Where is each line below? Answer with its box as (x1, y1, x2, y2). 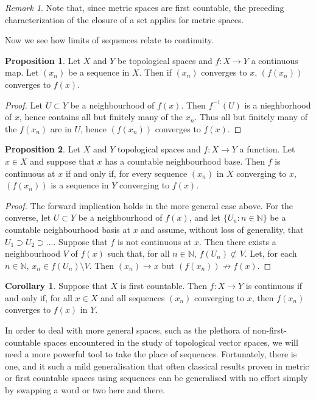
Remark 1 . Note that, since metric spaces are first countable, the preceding (5, 1, 284, 13)
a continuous (251, 54, 298, 66)
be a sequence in (68, 66, 130, 79)
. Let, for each (244, 247, 297, 260)
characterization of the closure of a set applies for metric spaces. (5, 13, 244, 26)
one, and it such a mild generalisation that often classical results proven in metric (5, 359, 309, 372)
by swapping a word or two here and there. (5, 384, 166, 396)
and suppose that (30, 154, 94, 167)
